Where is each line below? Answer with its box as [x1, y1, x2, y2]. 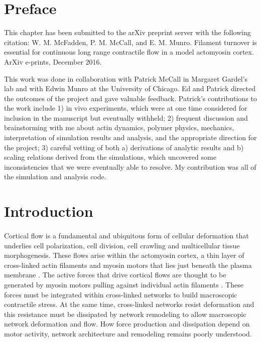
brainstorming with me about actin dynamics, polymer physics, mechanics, [4, 122, 234, 133]
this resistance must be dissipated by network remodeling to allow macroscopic [4, 308, 246, 319]
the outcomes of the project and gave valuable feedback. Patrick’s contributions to [4, 93, 257, 103]
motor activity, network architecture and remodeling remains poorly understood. [4, 328, 252, 338]
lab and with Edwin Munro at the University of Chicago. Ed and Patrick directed [4, 83, 255, 94]
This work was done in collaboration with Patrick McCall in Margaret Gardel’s [4, 73, 247, 84]
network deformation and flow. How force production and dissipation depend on [4, 318, 250, 329]
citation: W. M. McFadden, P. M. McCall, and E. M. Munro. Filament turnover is [4, 37, 257, 47]
